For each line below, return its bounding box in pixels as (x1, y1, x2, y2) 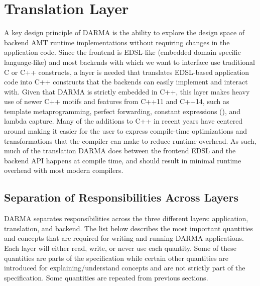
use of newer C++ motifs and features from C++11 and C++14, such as (4, 96, 229, 107)
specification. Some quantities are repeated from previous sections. (4, 272, 208, 282)
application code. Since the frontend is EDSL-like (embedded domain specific (4, 47, 241, 57)
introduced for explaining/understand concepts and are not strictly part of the (4, 262, 245, 273)
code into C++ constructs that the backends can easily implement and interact (4, 76, 248, 87)
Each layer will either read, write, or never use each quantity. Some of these (4, 243, 236, 253)
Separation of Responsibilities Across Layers (4, 189, 238, 205)
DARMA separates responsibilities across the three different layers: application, (4, 213, 248, 224)
